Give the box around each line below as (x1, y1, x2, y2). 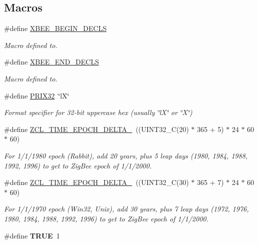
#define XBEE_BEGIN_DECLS (4, 23, 107, 33)
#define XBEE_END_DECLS (4, 56, 99, 67)
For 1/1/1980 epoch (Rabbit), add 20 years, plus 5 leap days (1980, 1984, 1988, (4, 150, 248, 160)
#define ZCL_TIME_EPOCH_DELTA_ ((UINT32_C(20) (4, 123, 189, 134)
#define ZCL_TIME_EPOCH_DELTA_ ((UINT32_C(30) (4, 177, 189, 187)
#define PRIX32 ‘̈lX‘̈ (4, 90, 69, 100)
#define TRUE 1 (4, 230, 60, 240)
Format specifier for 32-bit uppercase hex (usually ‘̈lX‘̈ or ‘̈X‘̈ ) (4, 107, 193, 117)
